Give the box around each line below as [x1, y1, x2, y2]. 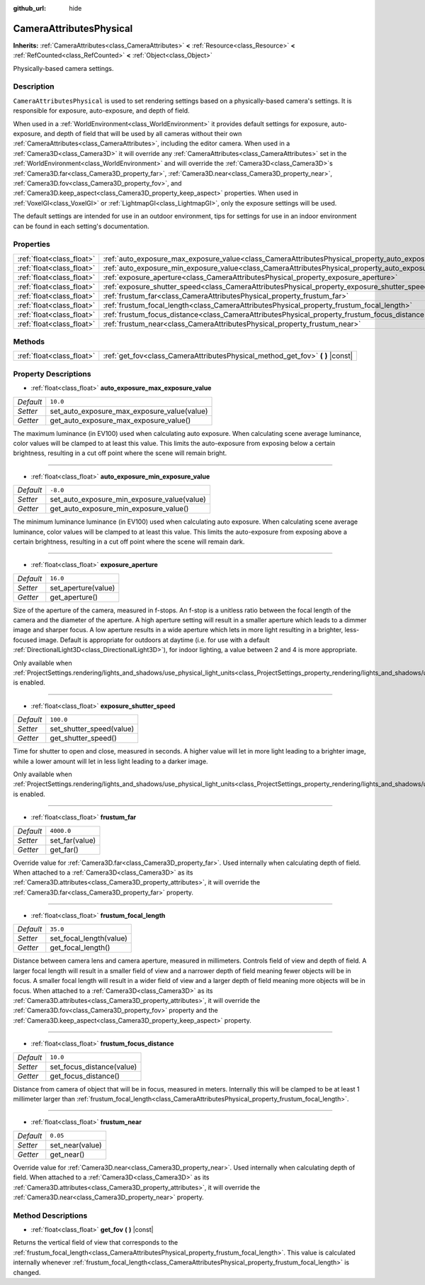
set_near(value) [50, 1140, 102, 1150]
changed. [13, 1268, 41, 1276]
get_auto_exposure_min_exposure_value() [50, 504, 189, 514]
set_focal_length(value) [50, 933, 127, 943]
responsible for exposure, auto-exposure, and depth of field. [13, 106, 191, 115]
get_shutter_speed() [50, 734, 117, 743]
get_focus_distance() [50, 1071, 120, 1081]
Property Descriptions [13, 369, 91, 378]
